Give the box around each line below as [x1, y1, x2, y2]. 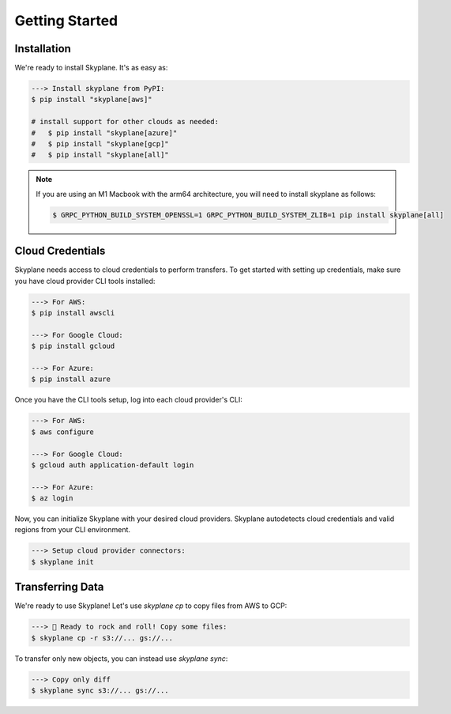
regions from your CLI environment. [14, 525, 130, 535]
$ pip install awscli [31, 308, 115, 318]
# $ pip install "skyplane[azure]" [31, 128, 178, 138]
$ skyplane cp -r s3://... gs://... [31, 633, 174, 642]
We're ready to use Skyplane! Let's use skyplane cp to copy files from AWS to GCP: [14, 601, 288, 610]
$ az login [31, 494, 73, 503]
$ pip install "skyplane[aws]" [31, 95, 153, 104]
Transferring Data [14, 580, 104, 594]
